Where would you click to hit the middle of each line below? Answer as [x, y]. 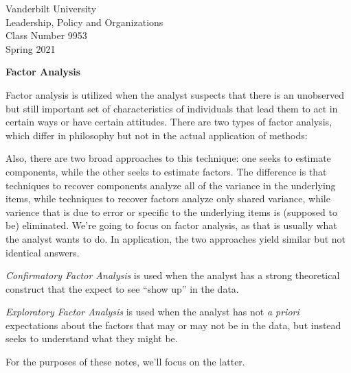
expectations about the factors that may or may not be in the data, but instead [173, 325]
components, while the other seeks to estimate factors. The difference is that [166, 171]
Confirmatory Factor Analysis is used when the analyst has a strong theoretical [173, 275]
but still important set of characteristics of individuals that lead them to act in [172, 108]
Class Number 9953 [46, 35]
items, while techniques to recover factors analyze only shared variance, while [168, 198]
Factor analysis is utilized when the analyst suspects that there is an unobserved [175, 94]
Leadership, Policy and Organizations [84, 22]
